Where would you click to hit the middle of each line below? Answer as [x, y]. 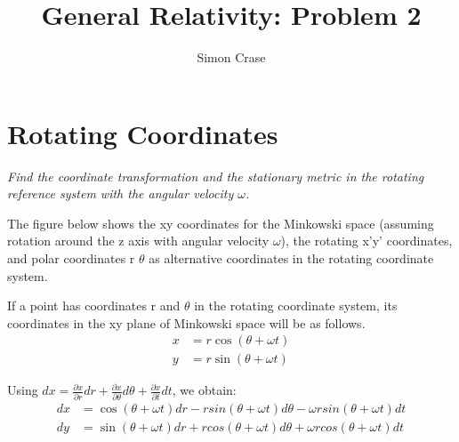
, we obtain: [204, 390]
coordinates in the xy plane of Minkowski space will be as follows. [186, 322]
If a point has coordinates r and [94, 305]
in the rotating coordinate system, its [296, 305]
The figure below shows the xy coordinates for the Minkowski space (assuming [221, 223]
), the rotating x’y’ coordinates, [366, 241]
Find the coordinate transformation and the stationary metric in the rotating [216, 176]
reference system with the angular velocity [121, 193]
